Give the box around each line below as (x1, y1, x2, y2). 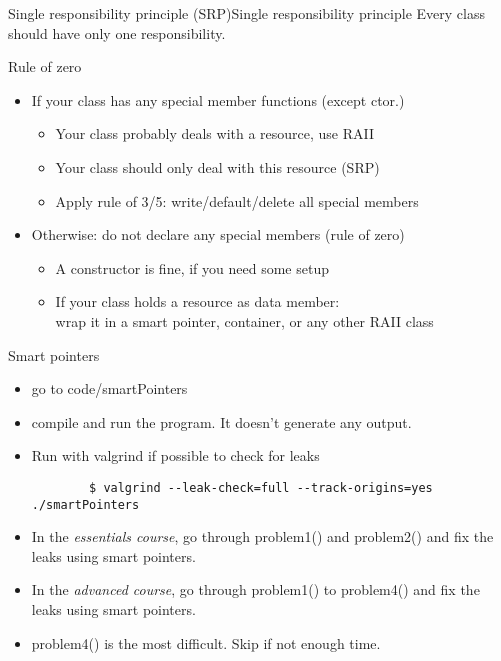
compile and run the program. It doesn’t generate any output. (31, 411, 412, 432)
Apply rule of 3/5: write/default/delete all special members (55, 190, 419, 211)
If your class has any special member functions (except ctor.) (31, 89, 405, 110)
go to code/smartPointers (31, 378, 188, 399)
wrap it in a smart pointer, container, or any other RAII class (55, 310, 434, 331)
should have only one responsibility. (8, 22, 226, 43)
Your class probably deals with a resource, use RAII (55, 123, 375, 144)
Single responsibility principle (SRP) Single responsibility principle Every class (8, 3, 485, 23)
